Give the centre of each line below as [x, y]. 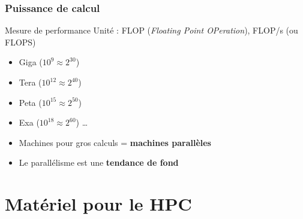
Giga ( [31, 62]
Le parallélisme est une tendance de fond [99, 162]
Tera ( [30, 82]
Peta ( [30, 102]
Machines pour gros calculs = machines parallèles [115, 142]
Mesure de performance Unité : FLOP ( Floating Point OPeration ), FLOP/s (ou [151, 30]
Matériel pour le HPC [98, 204]
